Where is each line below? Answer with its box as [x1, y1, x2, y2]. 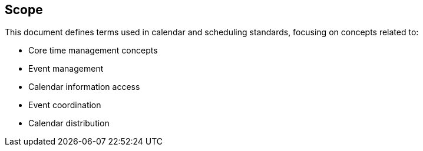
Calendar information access [28, 82, 140, 92]
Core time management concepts [28, 45, 158, 56]
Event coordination [28, 100, 101, 110]
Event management [28, 63, 104, 74]
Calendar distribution [28, 118, 110, 129]
